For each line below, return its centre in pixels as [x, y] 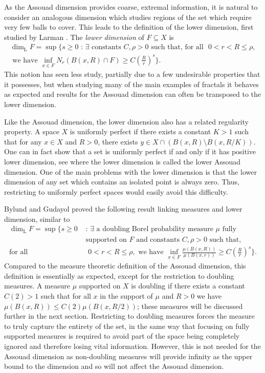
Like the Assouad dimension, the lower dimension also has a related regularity [126, 121]
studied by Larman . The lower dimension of [74, 37]
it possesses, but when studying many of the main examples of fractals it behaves [131, 84]
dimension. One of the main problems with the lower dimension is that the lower [130, 171]
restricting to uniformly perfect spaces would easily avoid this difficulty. [116, 191]
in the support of [126, 296]
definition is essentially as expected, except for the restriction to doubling [119, 275]
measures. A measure [37, 286]
